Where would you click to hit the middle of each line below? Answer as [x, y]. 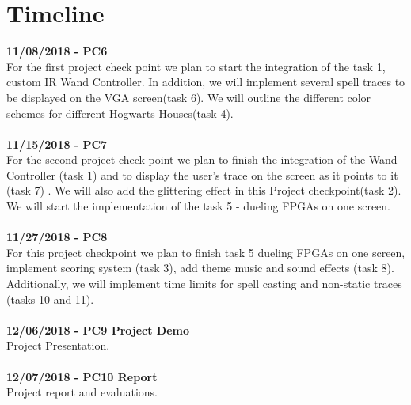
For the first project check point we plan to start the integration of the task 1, [196, 66]
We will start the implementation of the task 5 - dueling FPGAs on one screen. [199, 206]
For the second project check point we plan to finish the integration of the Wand [202, 159]
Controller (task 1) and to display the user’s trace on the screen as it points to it [202, 174]
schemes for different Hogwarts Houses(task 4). [120, 113]
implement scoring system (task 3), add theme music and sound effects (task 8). [200, 268]
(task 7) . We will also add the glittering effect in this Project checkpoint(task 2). [204, 190]
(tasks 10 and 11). [50, 299]
